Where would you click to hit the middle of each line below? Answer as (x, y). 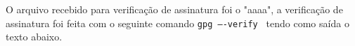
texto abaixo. (34, 37)
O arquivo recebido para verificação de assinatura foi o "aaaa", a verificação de (174, 9)
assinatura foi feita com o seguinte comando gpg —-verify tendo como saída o (177, 23)
